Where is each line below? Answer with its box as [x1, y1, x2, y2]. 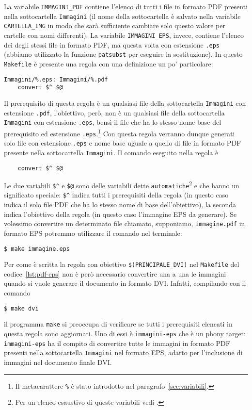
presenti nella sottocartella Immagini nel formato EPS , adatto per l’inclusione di [4, 347, 243, 358]
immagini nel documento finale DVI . [4, 357, 112, 367]
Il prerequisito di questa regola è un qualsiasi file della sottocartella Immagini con [4, 98, 246, 108]
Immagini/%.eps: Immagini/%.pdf [4, 76, 108, 83]
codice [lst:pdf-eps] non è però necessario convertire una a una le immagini [4, 268, 226, 279]
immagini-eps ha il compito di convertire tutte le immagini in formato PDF [4, 338, 230, 348]
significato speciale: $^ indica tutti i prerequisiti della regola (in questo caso [4, 190, 229, 200]
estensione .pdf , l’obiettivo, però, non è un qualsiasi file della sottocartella [4, 107, 225, 117]
